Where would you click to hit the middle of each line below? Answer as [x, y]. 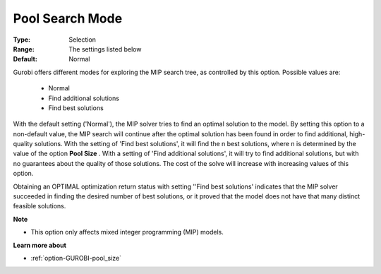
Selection [83, 40]
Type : [22, 40]
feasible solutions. [40, 206]
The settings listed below [105, 49]
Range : [24, 49]
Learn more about [40, 245]
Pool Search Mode [68, 18]
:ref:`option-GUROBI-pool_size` [76, 258]
